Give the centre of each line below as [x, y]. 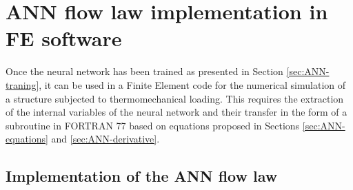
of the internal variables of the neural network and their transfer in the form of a [176, 112]
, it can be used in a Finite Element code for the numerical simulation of [192, 84]
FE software [64, 38]
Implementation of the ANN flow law [142, 176]
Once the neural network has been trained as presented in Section [144, 71]
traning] [22, 84]
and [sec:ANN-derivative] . [105, 139]
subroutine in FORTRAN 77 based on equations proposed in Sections [153, 125]
